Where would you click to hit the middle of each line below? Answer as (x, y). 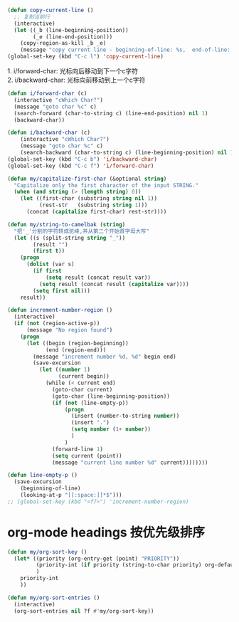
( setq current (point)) (87, 455)
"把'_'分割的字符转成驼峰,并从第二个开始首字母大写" (81, 231)
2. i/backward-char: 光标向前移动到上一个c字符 (76, 80)
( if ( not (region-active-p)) (57, 324)
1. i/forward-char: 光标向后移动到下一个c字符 (73, 71)
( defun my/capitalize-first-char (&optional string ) (87, 179)
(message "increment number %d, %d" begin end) (105, 357)
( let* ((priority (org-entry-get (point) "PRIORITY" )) (97, 559)
